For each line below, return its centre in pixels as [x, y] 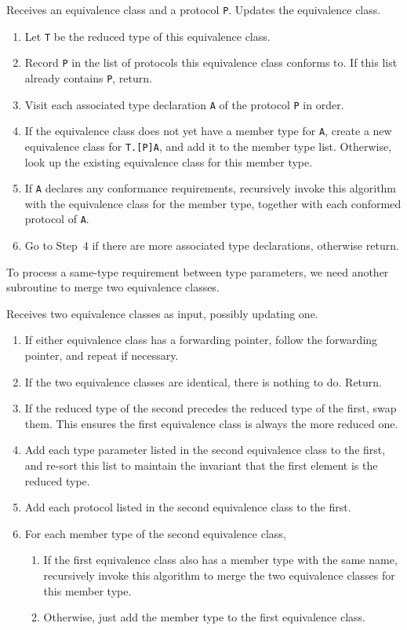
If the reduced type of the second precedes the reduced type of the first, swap [211, 408]
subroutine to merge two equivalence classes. [113, 287]
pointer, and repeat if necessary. [102, 355]
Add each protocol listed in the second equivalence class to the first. [188, 507]
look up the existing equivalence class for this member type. [169, 161]
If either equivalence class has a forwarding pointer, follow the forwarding [201, 340]
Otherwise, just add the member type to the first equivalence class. [204, 617]
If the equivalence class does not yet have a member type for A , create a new [208, 131]
